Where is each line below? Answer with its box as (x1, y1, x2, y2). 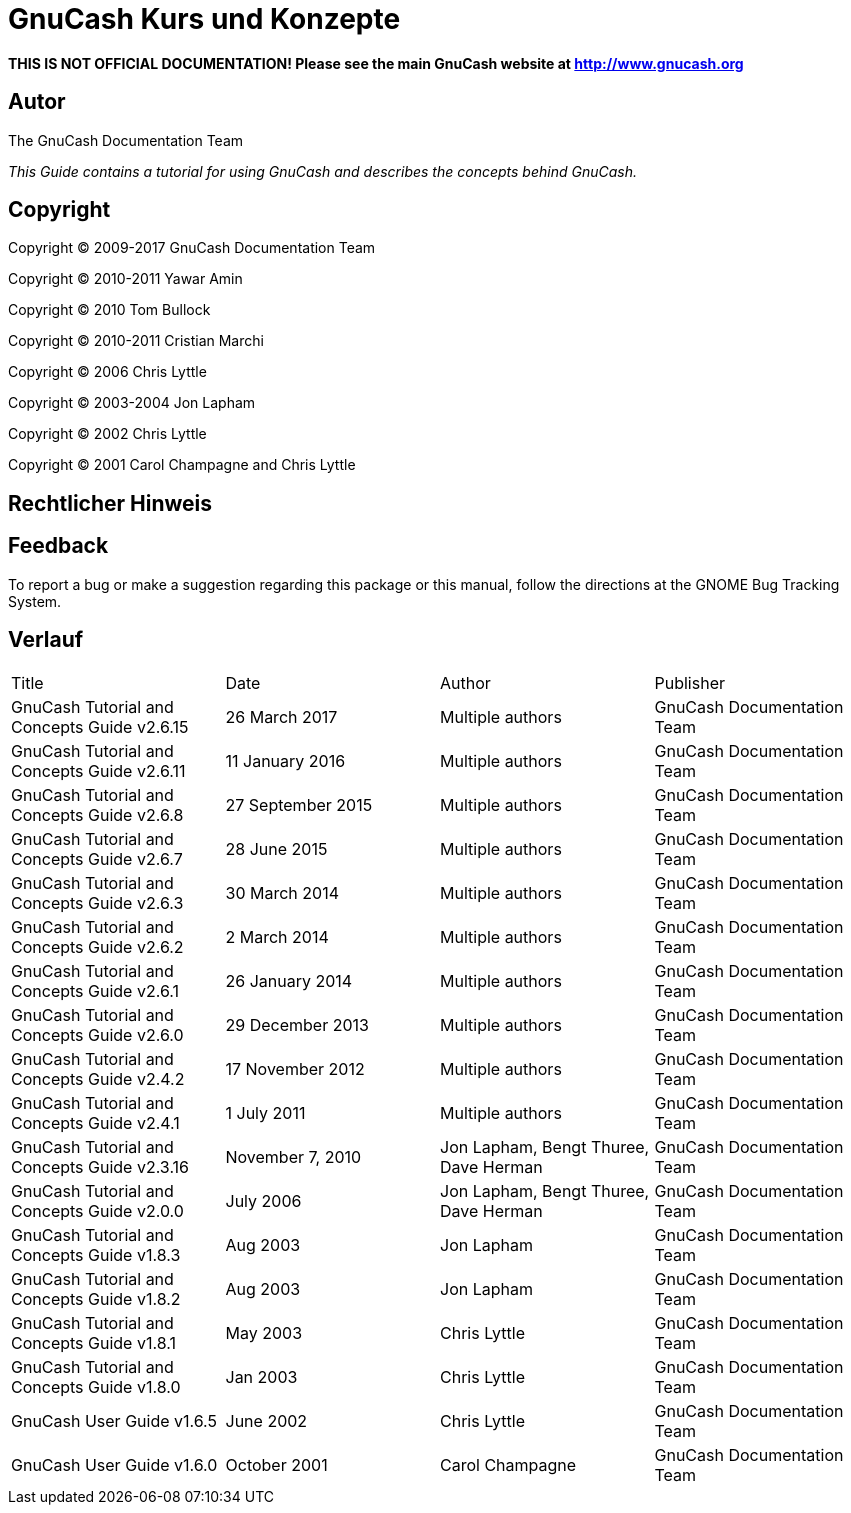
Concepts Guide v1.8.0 (11, 1376, 181, 1397)
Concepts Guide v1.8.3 (11, 1244, 181, 1265)
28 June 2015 (225, 838, 328, 859)
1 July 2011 (225, 1102, 306, 1123)
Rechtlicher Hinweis (8, 490, 213, 516)
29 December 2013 (225, 1014, 369, 1035)
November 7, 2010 (225, 1146, 362, 1167)
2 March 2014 (225, 926, 329, 947)
